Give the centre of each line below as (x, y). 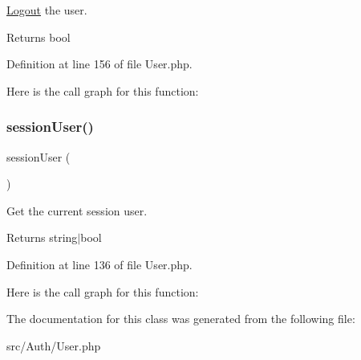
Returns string (42, 237)
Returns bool (39, 37)
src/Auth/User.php (54, 345)
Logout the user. (47, 10)
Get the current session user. (77, 210)
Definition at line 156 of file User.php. (99, 64)
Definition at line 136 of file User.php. (99, 264)
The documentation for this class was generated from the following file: (181, 319)
